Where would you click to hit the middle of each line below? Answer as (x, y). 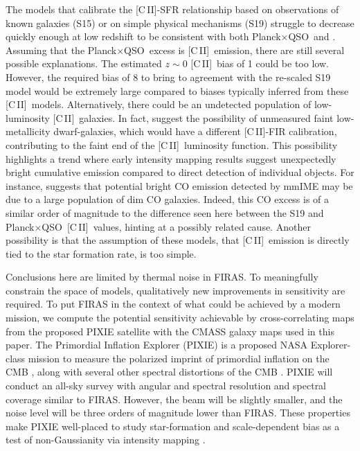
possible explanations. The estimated (84, 63)
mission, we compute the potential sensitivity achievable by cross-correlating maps (180, 318)
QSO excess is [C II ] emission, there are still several (234, 50)
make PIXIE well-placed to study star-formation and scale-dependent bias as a (173, 426)
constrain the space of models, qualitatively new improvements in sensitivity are (175, 290)
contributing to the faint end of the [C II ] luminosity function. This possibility (172, 144)
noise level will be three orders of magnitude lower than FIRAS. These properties (178, 413)
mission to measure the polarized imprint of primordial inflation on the (179, 358)
